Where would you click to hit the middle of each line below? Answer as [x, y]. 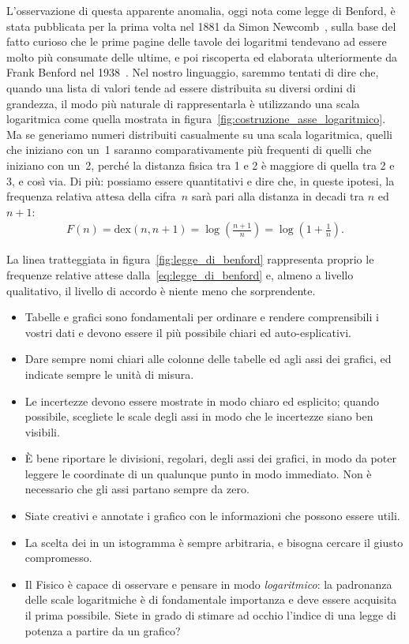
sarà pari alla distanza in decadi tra [278, 196]
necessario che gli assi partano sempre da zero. [137, 489]
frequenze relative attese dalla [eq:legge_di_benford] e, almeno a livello [180, 274]
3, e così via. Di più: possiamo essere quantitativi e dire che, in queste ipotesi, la [201, 180]
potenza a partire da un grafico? [103, 630]
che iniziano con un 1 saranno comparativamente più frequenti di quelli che [189, 150]
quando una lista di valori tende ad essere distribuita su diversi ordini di [181, 87]
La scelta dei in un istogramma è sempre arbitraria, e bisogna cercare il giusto [214, 542]
